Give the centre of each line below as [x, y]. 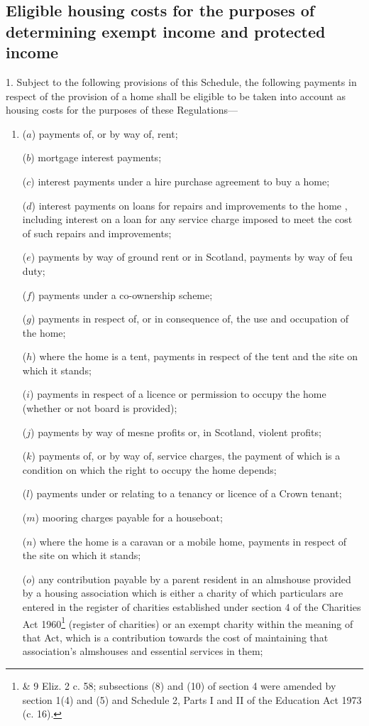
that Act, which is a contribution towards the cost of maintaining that [175, 637]
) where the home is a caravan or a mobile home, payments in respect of [189, 541]
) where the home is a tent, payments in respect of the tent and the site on [195, 356]
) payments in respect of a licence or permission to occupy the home [178, 394]
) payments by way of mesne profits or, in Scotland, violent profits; [176, 432]
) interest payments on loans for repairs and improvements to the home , [189, 205]
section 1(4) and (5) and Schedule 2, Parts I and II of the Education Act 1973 [192, 699]
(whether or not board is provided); [100, 408]
